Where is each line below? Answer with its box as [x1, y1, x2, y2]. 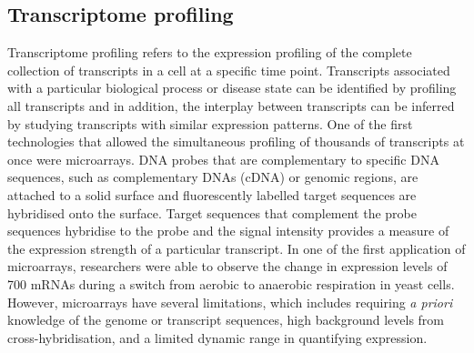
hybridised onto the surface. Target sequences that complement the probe [7, 203, 418, 222]
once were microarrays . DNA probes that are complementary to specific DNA [7, 149, 439, 168]
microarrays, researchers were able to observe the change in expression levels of [7, 257, 448, 276]
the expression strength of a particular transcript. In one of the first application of [7, 238, 466, 257]
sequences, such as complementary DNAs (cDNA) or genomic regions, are [7, 167, 419, 187]
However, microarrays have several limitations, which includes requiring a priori [7, 292, 453, 311]
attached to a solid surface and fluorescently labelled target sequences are [7, 185, 417, 204]
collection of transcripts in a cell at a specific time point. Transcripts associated [7, 60, 450, 79]
